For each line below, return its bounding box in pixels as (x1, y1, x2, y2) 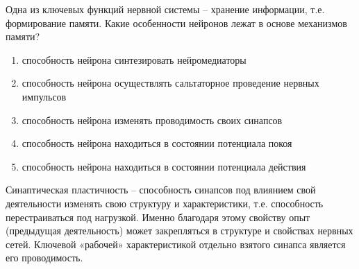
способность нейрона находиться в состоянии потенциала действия (22, 159, 306, 173)
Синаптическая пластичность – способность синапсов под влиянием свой (6, 182, 316, 197)
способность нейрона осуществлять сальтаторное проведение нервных (22, 76, 319, 90)
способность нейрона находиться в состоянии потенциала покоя (22, 136, 292, 150)
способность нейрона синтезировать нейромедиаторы (22, 52, 247, 67)
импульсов (22, 89, 67, 103)
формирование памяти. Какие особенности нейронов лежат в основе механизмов (6, 15, 347, 30)
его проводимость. (6, 250, 83, 265)
